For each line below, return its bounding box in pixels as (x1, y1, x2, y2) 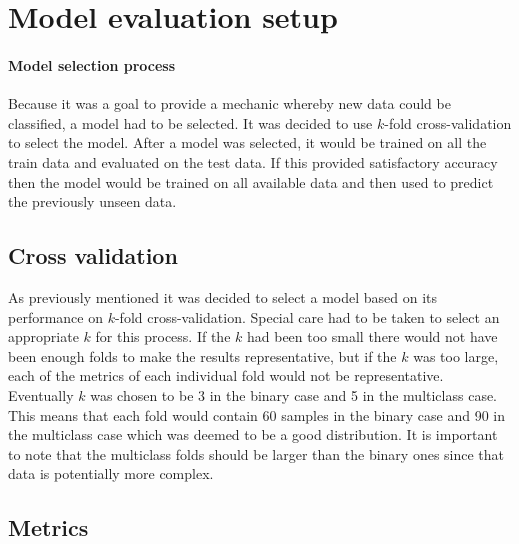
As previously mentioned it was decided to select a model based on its (8, 286, 438, 307)
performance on (8, 306, 103, 327)
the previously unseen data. (8, 191, 177, 212)
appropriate (8, 326, 79, 347)
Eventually (8, 384, 74, 405)
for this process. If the (95, 326, 231, 347)
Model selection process (8, 54, 176, 75)
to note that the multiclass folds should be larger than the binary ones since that (8, 443, 505, 464)
